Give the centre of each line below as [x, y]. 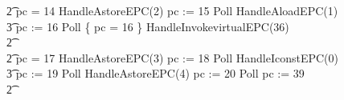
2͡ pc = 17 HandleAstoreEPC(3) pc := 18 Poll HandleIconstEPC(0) [173, 57]
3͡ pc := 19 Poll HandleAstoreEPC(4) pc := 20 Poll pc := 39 [156, 73]
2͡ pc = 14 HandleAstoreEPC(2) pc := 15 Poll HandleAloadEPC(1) [172, 10]
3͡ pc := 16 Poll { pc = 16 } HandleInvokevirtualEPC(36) [148, 26]
